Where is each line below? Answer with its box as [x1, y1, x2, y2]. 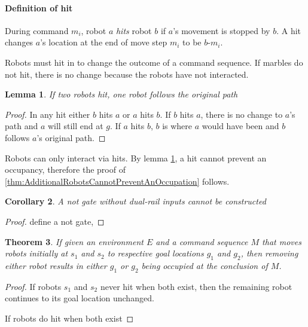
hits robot [115, 24, 152, 36]
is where [162, 120, 193, 132]
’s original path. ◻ [36, 131, 106, 143]
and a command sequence [155, 235, 248, 247]
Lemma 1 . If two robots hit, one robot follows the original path [5, 88, 238, 100]
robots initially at [5, 247, 68, 259]
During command [5, 24, 69, 36]
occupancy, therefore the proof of [5, 163, 126, 176]
